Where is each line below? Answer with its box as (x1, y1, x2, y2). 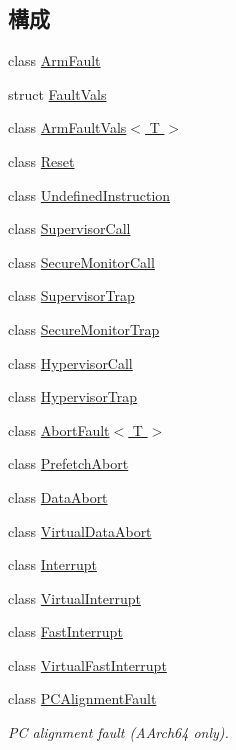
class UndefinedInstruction (8, 184, 171, 205)
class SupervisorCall (8, 218, 131, 239)
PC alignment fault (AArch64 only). (8, 722, 229, 743)
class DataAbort (8, 486, 108, 507)
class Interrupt (8, 554, 97, 575)
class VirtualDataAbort (8, 520, 152, 541)
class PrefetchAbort (8, 453, 129, 474)
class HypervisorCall (8, 352, 133, 373)
